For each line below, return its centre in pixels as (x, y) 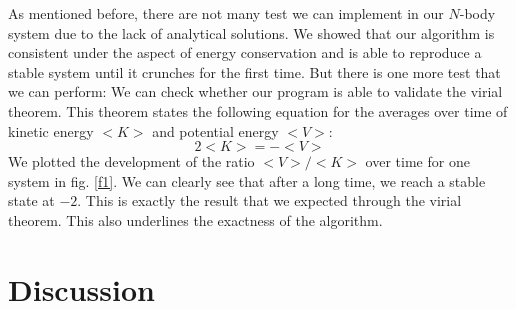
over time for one (417, 161)
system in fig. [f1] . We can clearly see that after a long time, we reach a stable (247, 180)
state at (31, 200)
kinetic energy (51, 130)
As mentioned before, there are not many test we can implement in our (226, 13)
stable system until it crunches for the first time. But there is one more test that (254, 71)
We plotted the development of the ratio (131, 161)
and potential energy (215, 130)
